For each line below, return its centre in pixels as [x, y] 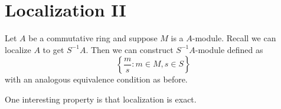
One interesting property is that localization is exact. [101, 99]
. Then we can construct [130, 49]
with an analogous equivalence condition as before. [96, 79]
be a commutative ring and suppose [93, 38]
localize [18, 49]
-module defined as [229, 49]
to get [53, 49]
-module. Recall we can [234, 38]
